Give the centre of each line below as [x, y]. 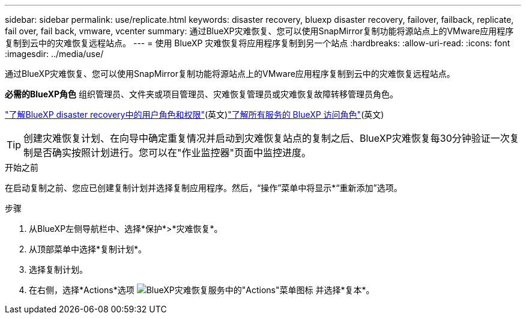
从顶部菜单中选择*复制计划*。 [88, 249]
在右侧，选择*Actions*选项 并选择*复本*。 [202, 290]
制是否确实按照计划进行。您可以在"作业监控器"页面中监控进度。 [167, 153]
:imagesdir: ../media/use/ [54, 54]
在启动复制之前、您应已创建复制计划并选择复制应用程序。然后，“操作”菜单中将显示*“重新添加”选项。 [204, 188]
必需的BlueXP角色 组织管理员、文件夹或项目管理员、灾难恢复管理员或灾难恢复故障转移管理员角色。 [202, 94]
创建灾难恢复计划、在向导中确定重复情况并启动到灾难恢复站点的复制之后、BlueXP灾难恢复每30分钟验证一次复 [271, 138]
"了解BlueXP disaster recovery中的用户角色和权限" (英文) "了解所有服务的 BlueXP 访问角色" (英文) [195, 114]
